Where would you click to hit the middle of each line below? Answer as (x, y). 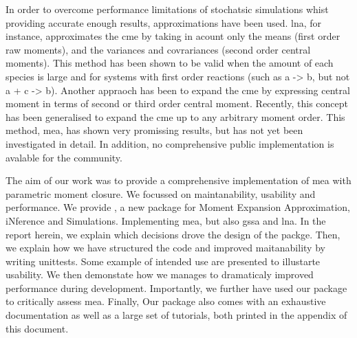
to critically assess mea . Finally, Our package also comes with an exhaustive (166, 301)
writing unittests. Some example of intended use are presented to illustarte (163, 261)
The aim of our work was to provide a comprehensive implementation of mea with (178, 180)
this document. (37, 328)
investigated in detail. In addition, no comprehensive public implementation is (170, 143)
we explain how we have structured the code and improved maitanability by (165, 248)
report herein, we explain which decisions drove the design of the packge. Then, (173, 234)
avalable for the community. (64, 157)
